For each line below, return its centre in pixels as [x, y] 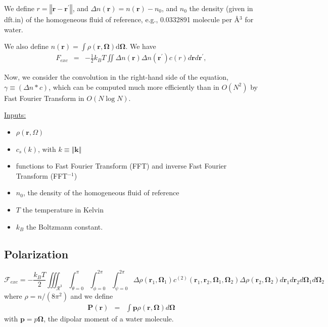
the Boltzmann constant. [64, 226]
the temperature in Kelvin [63, 209]
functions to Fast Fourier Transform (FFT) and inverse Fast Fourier [121, 166]
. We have [141, 46]
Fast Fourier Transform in [44, 98]
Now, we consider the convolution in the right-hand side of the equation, [116, 77]
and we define [92, 295]
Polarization [36, 254]
